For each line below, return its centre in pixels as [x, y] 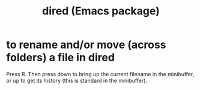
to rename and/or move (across [86, 45]
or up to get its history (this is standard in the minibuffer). [77, 80]
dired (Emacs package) [101, 11]
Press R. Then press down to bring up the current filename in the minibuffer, [100, 74]
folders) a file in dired [61, 58]
